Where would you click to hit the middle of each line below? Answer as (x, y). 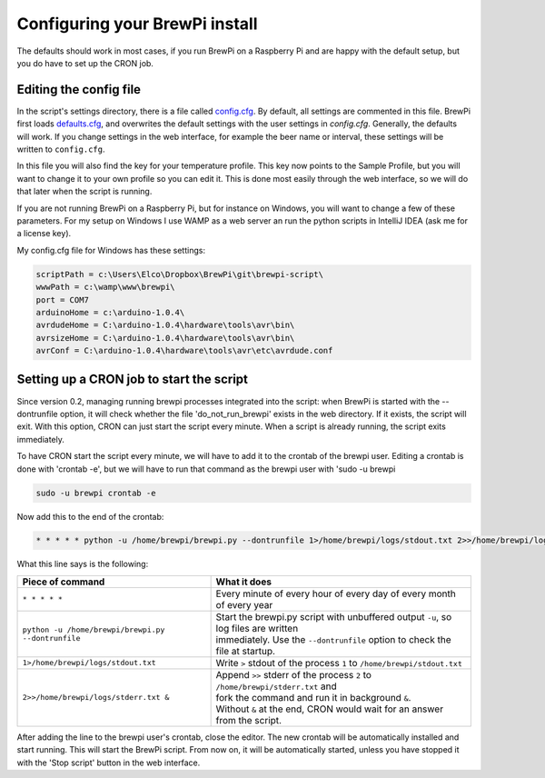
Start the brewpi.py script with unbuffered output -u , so (334, 616)
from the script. (248, 720)
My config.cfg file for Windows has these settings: (111, 250)
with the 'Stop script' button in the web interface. (109, 763)
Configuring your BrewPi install (137, 24)
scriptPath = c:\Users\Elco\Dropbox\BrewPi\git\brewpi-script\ (180, 274)
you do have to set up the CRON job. (85, 63)
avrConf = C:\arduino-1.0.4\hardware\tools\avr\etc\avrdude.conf (184, 351)
